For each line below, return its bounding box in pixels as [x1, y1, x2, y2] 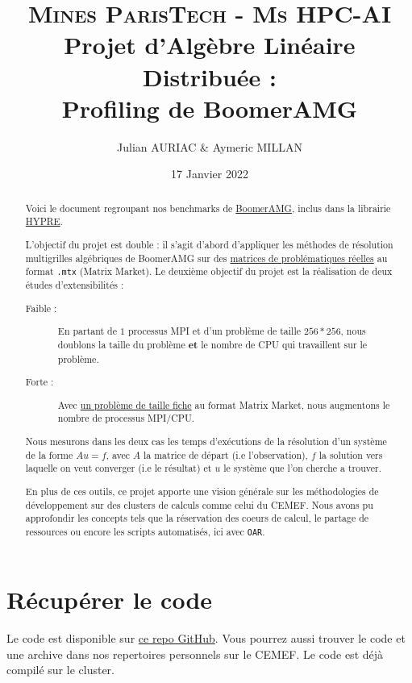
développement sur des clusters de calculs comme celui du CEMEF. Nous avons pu [25, 498, 373, 511]
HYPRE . [25, 214, 63, 228]
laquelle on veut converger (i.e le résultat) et [25, 461, 212, 475]
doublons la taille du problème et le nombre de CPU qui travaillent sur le [57, 338, 368, 352]
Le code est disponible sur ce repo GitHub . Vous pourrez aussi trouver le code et [6, 629, 406, 646]
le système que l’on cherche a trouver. [223, 461, 381, 475]
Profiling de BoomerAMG [61, 91, 358, 124]
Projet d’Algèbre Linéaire [64, 28, 356, 61]
